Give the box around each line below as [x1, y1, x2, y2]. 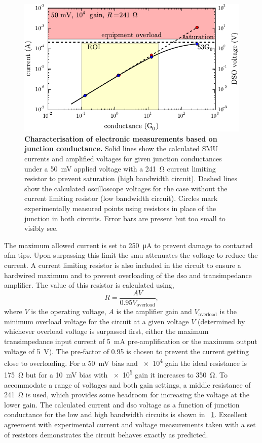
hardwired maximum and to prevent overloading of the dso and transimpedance [4, 269, 252, 280]
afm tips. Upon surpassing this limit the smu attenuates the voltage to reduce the [4, 250, 258, 260]
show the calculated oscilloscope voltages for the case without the [24, 183, 228, 193]
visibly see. [24, 223, 58, 233]
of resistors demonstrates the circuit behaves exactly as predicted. [4, 429, 208, 439]
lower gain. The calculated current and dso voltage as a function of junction [4, 399, 240, 410]
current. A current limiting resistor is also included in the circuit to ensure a [4, 259, 241, 270]
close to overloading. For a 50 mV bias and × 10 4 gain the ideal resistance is [4, 356, 247, 368]
